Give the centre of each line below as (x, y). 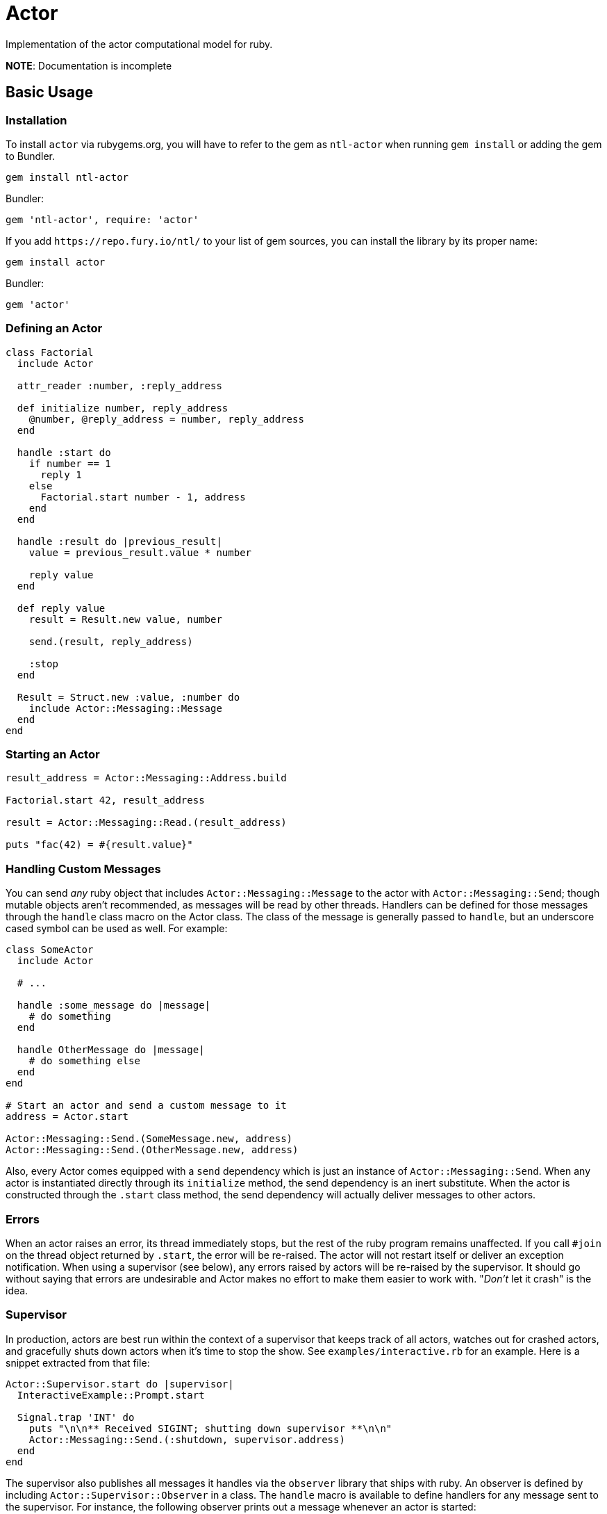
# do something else (84, 1061)
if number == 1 (70, 463)
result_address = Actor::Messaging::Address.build (146, 778)
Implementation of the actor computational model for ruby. (139, 44)
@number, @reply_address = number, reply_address (166, 419)
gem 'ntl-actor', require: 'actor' (102, 219)
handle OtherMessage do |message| (111, 1050)
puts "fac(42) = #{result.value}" (99, 845)
